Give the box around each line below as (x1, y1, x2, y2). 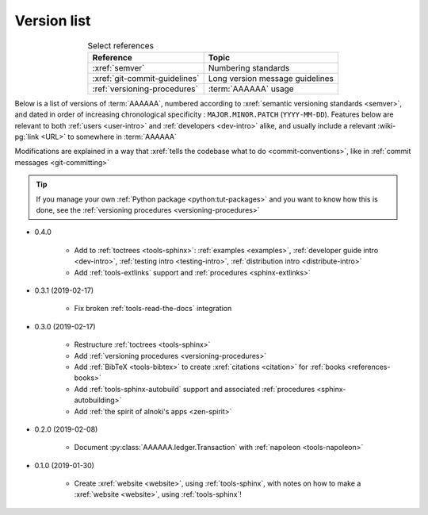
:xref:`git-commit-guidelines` (92, 72, 200, 83)
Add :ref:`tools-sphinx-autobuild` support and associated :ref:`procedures (74, 384, 315, 394)
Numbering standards (208, 62, 290, 73)
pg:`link (14, 132, 40, 142)
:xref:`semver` (92, 62, 145, 73)
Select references (87, 40, 155, 51)
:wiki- (377, 121, 396, 130)
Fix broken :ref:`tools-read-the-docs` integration (74, 304, 232, 313)
